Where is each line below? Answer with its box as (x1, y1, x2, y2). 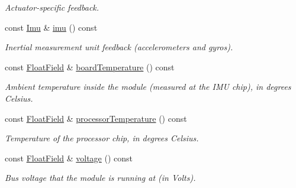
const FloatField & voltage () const (5, 151, 133, 164)
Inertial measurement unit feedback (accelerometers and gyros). (5, 41, 233, 53)
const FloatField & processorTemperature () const (5, 112, 187, 124)
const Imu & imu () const (5, 21, 98, 33)
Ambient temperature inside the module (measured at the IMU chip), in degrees (5, 80, 291, 93)
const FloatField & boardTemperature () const (5, 60, 175, 73)
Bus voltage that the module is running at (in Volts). (5, 171, 196, 184)
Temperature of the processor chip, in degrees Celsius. (5, 132, 199, 144)
